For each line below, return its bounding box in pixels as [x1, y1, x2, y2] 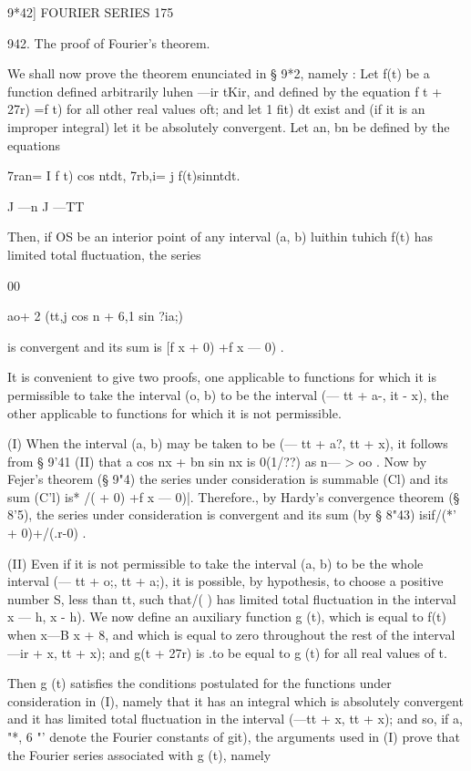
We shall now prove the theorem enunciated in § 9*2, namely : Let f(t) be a [7, 64, 430, 83]
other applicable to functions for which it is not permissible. [7, 403, 342, 422]
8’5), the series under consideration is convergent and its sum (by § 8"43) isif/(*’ [7, 505, 456, 524]
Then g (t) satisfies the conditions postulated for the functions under [7, 673, 392, 693]
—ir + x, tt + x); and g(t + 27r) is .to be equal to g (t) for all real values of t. [7, 642, 447, 662]
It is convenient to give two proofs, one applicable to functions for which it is [7, 367, 436, 386]
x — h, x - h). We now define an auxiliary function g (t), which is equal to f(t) [7, 607, 446, 626]
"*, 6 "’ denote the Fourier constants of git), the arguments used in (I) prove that [7, 727, 460, 745]
